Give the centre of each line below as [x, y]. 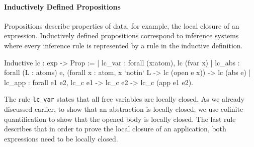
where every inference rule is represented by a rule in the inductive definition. [123, 45]
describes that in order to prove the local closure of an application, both [115, 129]
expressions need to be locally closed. [61, 138]
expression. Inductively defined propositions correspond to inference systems [121, 35]
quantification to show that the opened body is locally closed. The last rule [120, 119]
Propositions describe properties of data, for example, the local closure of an [122, 25]
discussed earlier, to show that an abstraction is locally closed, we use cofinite [124, 109]
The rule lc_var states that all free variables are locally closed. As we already [124, 99]
